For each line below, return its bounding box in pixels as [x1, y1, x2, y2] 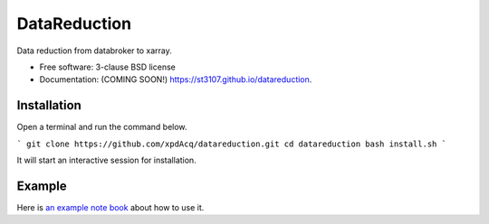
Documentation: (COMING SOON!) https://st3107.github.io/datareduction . [39, 74, 312, 85]
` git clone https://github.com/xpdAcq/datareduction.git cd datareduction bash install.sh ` [16, 138, 447, 149]
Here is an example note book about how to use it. [16, 201, 205, 212]
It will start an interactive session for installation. [16, 154, 197, 166]
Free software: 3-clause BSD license [39, 61, 176, 72]
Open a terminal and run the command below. [16, 122, 187, 133]
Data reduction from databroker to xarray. [16, 45, 172, 56]
